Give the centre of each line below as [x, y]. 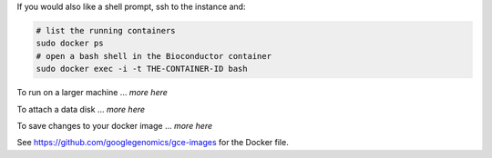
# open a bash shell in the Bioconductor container [154, 56]
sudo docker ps [70, 44]
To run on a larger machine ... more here [92, 93]
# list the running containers [106, 30]
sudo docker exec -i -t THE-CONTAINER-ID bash [142, 69]
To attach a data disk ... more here [81, 109]
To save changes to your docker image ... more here [115, 125]
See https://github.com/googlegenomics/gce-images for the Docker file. [153, 143]
